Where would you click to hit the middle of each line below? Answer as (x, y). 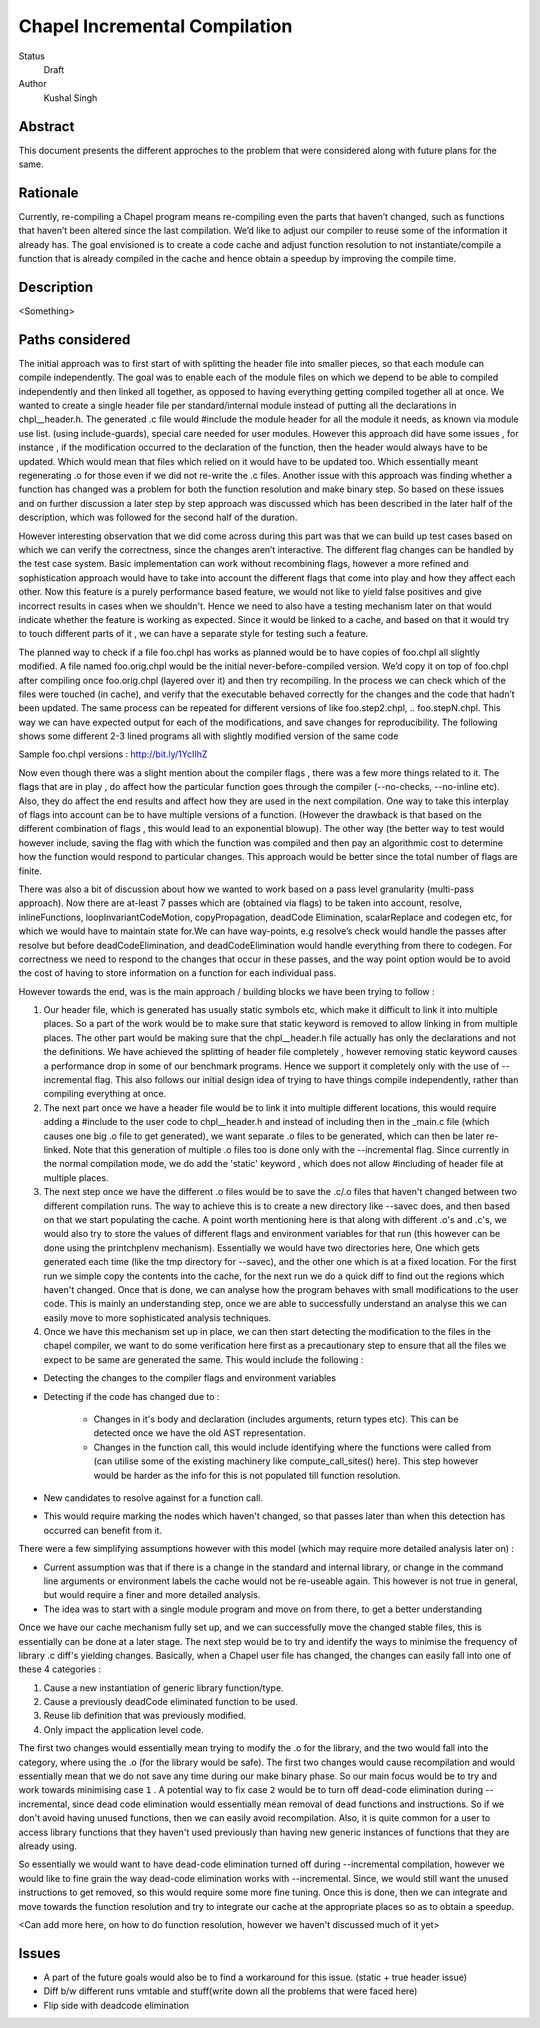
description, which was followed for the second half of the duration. (158, 517)
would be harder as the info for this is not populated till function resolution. (247, 1475)
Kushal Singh (70, 97)
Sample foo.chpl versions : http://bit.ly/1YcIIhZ (113, 754)
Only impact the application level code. (123, 1729)
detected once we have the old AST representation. (199, 1433)
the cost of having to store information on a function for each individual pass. (177, 973)
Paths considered (74, 339)
